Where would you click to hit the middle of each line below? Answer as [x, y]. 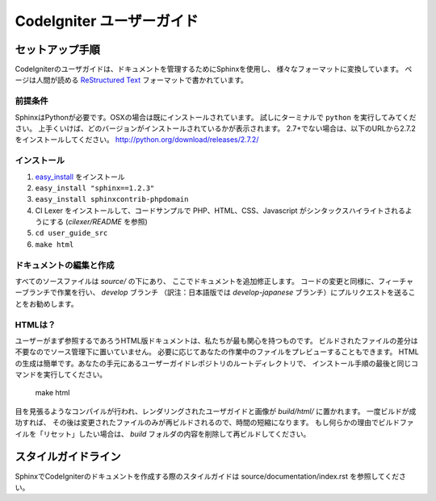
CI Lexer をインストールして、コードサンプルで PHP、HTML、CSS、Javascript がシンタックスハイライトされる [220, 211]
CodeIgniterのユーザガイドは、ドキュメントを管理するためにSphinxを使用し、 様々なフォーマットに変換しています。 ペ [214, 69]
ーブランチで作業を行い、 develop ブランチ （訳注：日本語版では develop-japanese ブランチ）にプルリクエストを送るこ [215, 292]
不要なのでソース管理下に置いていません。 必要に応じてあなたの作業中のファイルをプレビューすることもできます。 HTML [217, 352]
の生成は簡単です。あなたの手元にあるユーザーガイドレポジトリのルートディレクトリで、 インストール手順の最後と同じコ [217, 363]
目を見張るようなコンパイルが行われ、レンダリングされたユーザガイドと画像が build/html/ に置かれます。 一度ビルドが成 [216, 411]
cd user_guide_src [71, 233]
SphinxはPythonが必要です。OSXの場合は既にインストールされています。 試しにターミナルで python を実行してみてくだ [216, 117]
